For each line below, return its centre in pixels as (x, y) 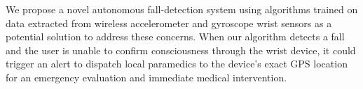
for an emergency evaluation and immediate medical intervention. (146, 77)
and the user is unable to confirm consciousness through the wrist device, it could (181, 50)
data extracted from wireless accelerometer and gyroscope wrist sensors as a (169, 23)
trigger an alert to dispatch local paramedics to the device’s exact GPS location (177, 64)
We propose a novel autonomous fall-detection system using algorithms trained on (182, 9)
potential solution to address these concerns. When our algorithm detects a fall (175, 37)
